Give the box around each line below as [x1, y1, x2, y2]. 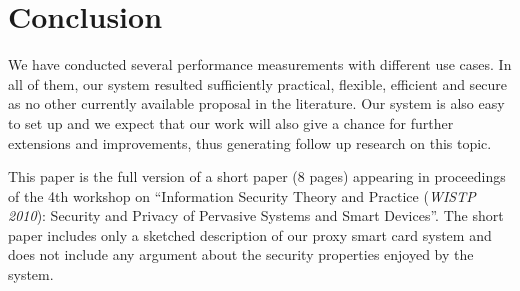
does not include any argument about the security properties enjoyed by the [8, 244, 474, 265]
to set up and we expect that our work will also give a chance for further [8, 112, 454, 133]
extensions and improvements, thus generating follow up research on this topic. [8, 132, 492, 153]
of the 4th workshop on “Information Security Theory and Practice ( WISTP [8, 185, 476, 206]
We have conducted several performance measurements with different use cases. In [8, 54, 512, 75]
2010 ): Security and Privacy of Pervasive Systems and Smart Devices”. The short [8, 205, 504, 226]
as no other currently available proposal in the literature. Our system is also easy [8, 93, 505, 114]
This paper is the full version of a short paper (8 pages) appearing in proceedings [8, 166, 506, 187]
